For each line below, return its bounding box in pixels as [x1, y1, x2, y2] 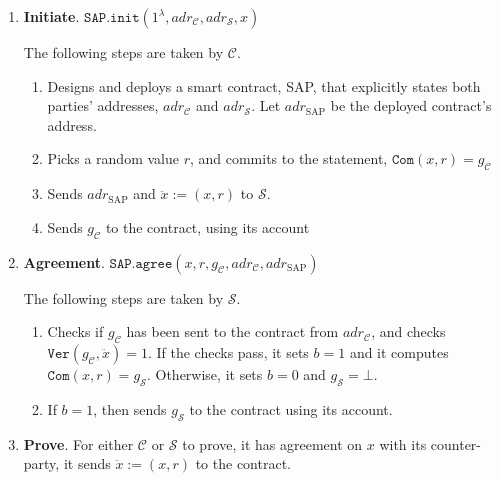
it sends [63, 453, 111, 474]
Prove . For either [23, 433, 134, 454]
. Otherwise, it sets [146, 363, 263, 384]
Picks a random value [47, 148, 179, 169]
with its [379, 433, 427, 454]
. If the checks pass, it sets [147, 341, 309, 362]
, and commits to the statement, [189, 148, 388, 169]
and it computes [349, 341, 449, 362]
